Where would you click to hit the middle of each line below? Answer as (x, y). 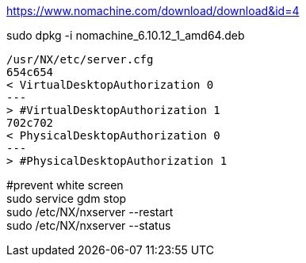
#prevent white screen (65, 185)
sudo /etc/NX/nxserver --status (89, 225)
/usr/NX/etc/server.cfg (80, 59)
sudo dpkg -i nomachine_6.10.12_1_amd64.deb (126, 35)
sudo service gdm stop (67, 198)
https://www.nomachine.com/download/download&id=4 (153, 11)
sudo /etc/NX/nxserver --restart (90, 212)
